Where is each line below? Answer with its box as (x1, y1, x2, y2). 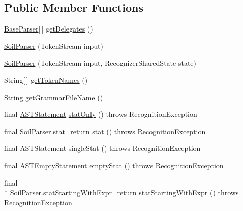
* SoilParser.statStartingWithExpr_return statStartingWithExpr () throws (4, 187, 239, 198)
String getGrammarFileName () (4, 92, 103, 102)
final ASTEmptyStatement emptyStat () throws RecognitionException (4, 160, 224, 170)
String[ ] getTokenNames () (4, 74, 88, 85)
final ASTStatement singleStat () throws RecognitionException (4, 143, 201, 154)
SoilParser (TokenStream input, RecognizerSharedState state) (4, 57, 196, 68)
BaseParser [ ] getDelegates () (4, 23, 93, 34)
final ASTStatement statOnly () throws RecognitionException (4, 109, 197, 119)
